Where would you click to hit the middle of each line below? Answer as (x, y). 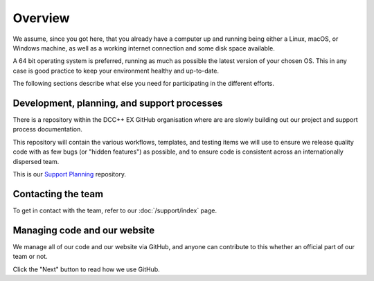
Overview (41, 18)
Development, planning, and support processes (118, 103)
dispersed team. (36, 161)
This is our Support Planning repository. (69, 174)
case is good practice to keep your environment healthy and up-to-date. (116, 71)
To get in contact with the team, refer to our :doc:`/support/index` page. (115, 210)
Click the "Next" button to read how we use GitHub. (87, 269)
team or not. (30, 257)
